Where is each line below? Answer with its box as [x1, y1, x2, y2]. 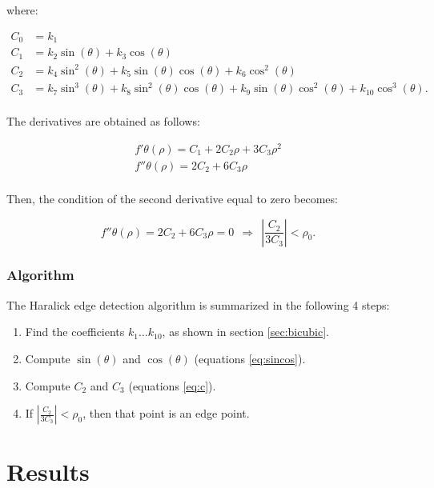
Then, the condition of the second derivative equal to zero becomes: [6, 190, 338, 206]
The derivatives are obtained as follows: [6, 113, 200, 130]
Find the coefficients [25, 323, 125, 340]
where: [6, 2, 38, 18]
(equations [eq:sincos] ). [194, 350, 306, 366]
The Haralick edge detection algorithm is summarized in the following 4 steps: [6, 296, 390, 313]
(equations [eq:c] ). [128, 377, 216, 394]
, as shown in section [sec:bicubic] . [162, 323, 329, 340]
